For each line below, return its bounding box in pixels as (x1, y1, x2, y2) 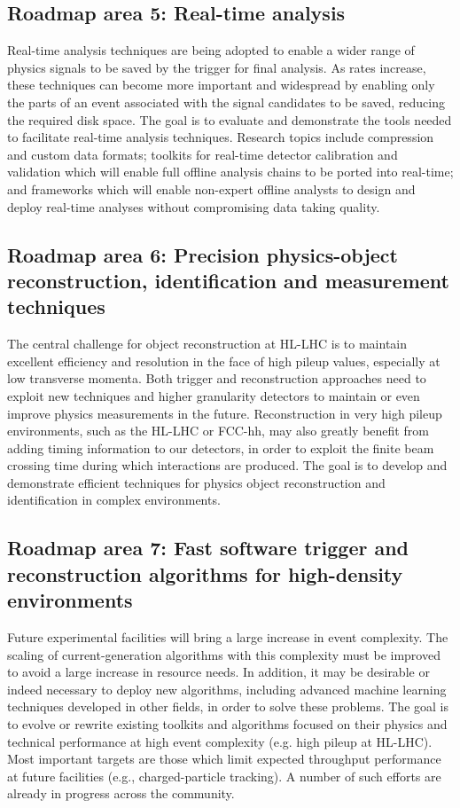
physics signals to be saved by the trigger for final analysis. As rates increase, (7, 58, 426, 76)
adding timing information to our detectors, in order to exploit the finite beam (7, 438, 434, 457)
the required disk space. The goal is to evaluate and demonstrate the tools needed (7, 110, 452, 129)
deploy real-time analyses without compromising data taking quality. (7, 197, 380, 216)
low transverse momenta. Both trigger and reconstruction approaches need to (7, 369, 426, 388)
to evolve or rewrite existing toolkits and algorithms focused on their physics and (7, 715, 448, 733)
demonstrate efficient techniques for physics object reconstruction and (7, 473, 386, 491)
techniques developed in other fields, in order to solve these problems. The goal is (7, 697, 448, 716)
